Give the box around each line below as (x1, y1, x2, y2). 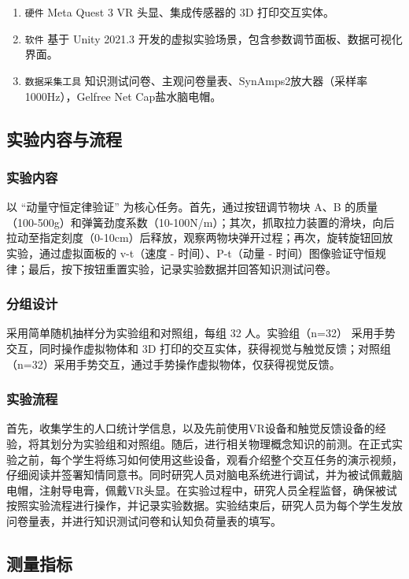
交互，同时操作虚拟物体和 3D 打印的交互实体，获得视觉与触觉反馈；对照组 (6, 340, 392, 356)
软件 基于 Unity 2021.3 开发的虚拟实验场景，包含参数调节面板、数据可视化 (24, 30, 403, 46)
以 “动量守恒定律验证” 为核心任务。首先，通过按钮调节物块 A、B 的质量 (6, 199, 378, 215)
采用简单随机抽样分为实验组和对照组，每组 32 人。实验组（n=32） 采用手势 (6, 325, 396, 341)
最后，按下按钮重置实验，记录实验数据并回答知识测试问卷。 (28, 260, 337, 277)
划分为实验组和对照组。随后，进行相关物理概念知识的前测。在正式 (50, 435, 392, 451)
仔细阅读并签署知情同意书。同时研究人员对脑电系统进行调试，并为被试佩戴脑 (6, 466, 403, 483)
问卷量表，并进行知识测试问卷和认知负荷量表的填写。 (6, 512, 282, 529)
